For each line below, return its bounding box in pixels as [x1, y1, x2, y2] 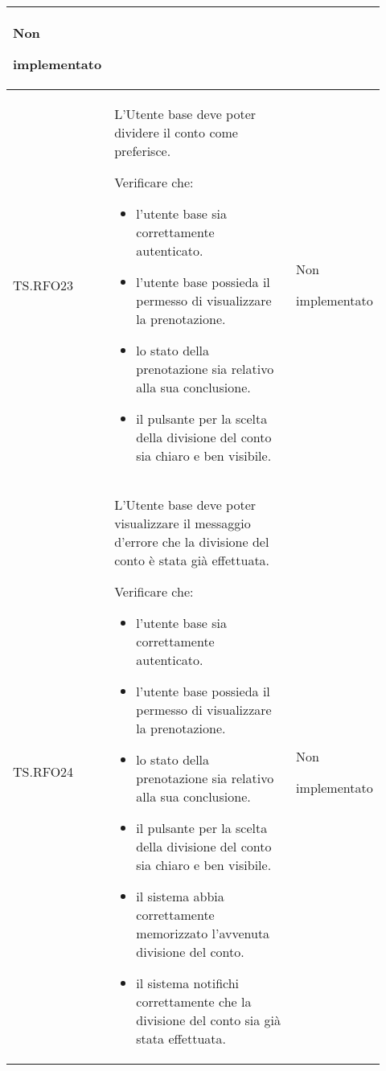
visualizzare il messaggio [114, 514, 251, 532]
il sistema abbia [136, 887, 224, 905]
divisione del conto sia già [136, 1011, 281, 1029]
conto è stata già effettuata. [114, 551, 270, 569]
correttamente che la [136, 992, 252, 1011]
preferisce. [114, 142, 171, 160]
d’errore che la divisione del [114, 532, 269, 551]
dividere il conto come [114, 123, 238, 142]
